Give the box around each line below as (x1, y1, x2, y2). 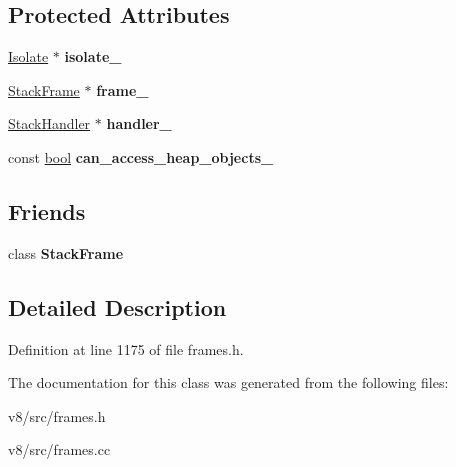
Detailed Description (8, 291, 227, 322)
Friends (8, 195, 86, 226)
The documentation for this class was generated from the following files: (8, 372, 449, 393)
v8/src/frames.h (8, 405, 106, 426)
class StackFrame (8, 242, 124, 263)
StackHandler (8, 113, 91, 134)
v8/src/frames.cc (8, 439, 111, 460)
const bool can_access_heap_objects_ (8, 146, 274, 167)
